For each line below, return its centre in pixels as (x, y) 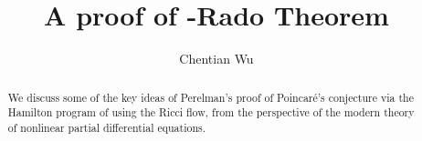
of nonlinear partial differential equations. (107, 127)
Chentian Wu (216, 59)
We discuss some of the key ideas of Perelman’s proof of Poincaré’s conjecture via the (211, 97)
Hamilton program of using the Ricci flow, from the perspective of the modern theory (211, 112)
